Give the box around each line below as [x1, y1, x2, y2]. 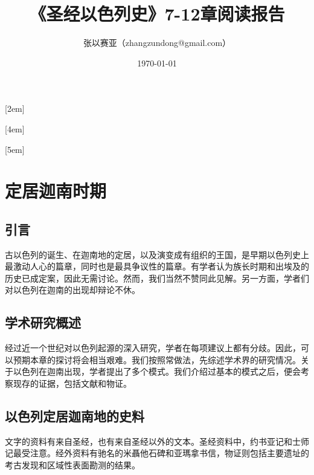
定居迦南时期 [5, 178, 107, 203]
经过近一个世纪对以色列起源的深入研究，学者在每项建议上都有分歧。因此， [5, 341, 301, 354]
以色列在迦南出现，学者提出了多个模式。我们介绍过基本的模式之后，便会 [13, 365, 301, 378]
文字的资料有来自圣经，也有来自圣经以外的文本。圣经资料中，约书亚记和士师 [5, 435, 309, 447]
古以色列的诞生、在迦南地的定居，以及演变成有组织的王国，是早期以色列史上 [5, 248, 309, 260]
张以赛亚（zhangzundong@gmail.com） [83, 36, 231, 49]
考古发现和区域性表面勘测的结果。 [5, 459, 140, 471]
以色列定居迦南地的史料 [5, 407, 144, 425]
